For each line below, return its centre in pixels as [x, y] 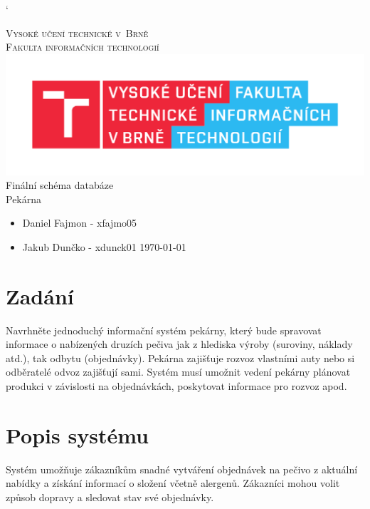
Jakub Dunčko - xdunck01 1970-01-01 [104, 246]
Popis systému [77, 435]
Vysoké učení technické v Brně [77, 32]
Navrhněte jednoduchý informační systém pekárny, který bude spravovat [164, 330]
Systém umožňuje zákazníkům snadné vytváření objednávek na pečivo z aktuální [182, 469]
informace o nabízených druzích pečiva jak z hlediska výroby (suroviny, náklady [179, 344]
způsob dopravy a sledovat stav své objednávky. [110, 497]
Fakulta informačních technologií [83, 47]
